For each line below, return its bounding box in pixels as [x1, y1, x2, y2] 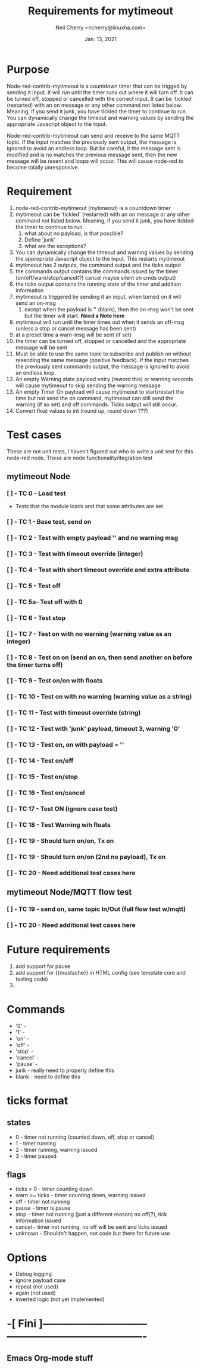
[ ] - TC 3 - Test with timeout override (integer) [7, 550, 143, 558]
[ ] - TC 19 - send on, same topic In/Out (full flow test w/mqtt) [7, 905, 186, 913]
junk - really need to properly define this [15, 1067, 115, 1074]
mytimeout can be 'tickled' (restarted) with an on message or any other [15, 211, 190, 218]
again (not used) [15, 1290, 56, 1297]
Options [7, 1251, 47, 1264]
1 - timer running [15, 1139, 56, 1147]
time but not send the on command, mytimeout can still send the [15, 394, 174, 401]
